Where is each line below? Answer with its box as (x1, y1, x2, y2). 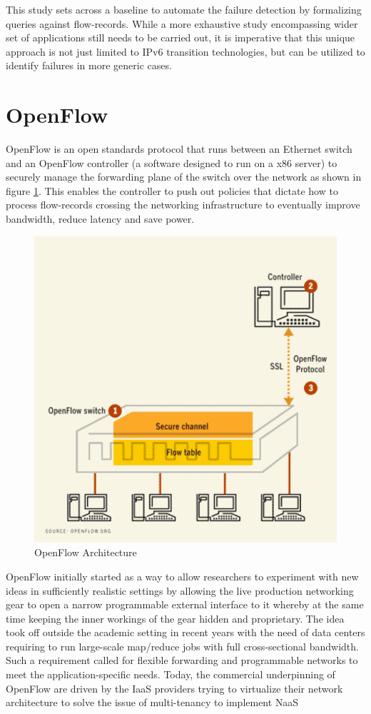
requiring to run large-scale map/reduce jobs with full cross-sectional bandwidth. (6, 638, 359, 653)
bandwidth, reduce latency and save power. (6, 211, 195, 226)
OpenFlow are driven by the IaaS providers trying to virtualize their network (6, 680, 343, 695)
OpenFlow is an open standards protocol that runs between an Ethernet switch (6, 141, 352, 156)
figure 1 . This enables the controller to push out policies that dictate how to (6, 183, 338, 198)
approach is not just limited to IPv (6, 44, 158, 59)
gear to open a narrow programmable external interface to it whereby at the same (6, 597, 364, 612)
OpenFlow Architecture (34, 545, 137, 560)
